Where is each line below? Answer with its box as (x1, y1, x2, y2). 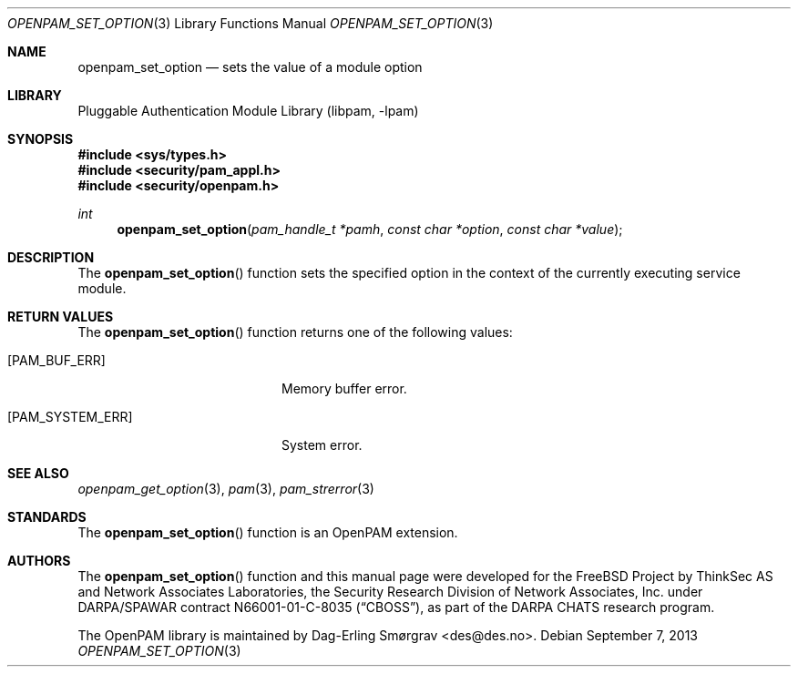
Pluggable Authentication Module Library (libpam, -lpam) (77, 103, 419, 118)
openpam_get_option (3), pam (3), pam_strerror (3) (77, 481, 374, 496)
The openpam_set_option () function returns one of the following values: (77, 324, 513, 340)
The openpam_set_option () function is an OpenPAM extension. (77, 525, 458, 540)
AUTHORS (7, 553, 71, 568)
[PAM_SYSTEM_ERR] (7, 409, 133, 424)
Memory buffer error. (281, 381, 407, 396)
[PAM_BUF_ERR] (7, 352, 106, 368)
